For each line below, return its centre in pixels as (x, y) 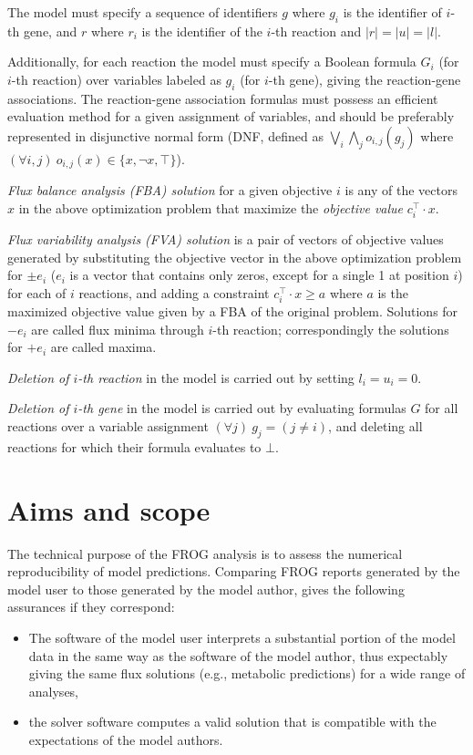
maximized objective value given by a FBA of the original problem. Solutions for (233, 311)
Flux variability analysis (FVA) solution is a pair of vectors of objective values (226, 239)
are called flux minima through (118, 329)
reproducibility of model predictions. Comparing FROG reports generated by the (234, 571)
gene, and (50, 31)
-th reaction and (316, 31)
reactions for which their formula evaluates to (134, 446)
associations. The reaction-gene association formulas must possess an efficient (223, 98)
